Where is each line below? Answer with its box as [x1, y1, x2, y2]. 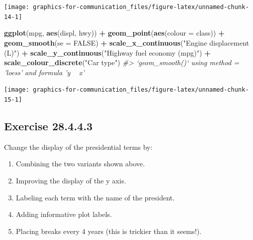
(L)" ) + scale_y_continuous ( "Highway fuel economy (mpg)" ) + [4, 47, 211, 58]
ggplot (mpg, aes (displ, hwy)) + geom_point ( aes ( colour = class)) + [4, 28, 225, 38]
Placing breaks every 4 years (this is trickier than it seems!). [16, 225, 202, 236]
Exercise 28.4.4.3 [4, 118, 93, 133]
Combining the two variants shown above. [16, 158, 145, 169]
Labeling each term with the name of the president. [16, 192, 175, 202]
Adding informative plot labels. [16, 209, 112, 219]
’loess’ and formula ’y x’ [4, 67, 85, 77]
